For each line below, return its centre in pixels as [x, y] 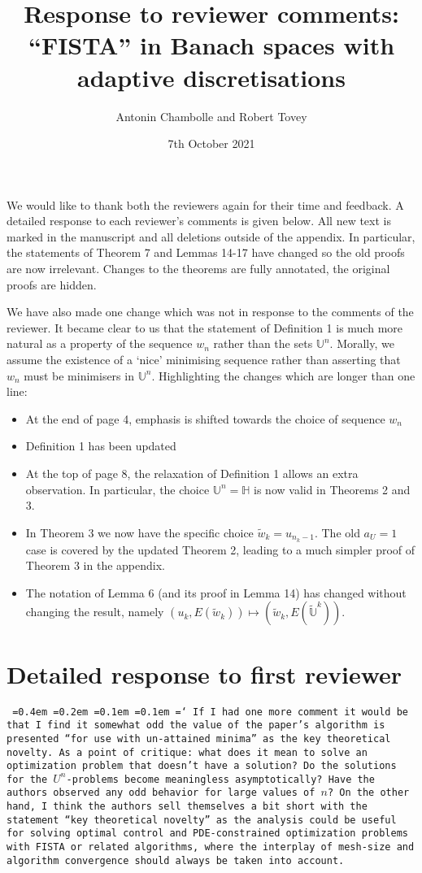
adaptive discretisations [211, 77]
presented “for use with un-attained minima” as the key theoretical [199, 738]
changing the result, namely [95, 612]
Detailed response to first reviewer [204, 673]
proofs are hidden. [52, 284]
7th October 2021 [211, 143]
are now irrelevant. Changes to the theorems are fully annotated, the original [198, 269]
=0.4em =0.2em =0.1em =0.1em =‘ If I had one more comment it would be [210, 712]
